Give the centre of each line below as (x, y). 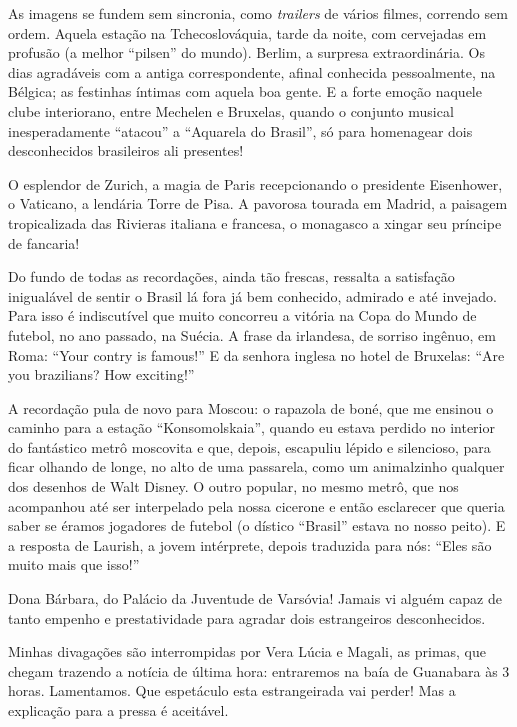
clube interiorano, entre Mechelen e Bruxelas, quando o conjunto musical (231, 110)
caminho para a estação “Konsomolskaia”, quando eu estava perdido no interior (251, 427)
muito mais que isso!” (74, 564)
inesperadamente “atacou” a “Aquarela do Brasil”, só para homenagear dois (240, 130)
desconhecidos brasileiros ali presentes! (126, 150)
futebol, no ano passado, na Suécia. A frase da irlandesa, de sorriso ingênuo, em (252, 334)
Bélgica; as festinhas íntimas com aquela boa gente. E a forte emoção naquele (245, 91)
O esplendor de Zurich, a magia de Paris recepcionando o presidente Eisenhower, (255, 183)
